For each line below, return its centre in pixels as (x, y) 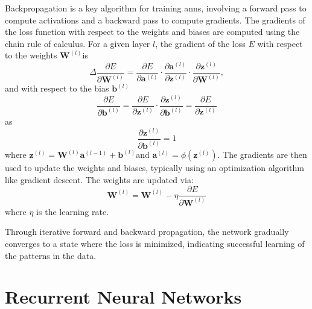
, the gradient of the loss (200, 43)
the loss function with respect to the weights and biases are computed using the (152, 32)
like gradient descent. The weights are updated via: (99, 179)
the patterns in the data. (51, 255)
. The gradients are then (262, 154)
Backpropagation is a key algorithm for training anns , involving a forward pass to (156, 8)
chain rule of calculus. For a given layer (78, 43)
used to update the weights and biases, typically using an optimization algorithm (154, 168)
